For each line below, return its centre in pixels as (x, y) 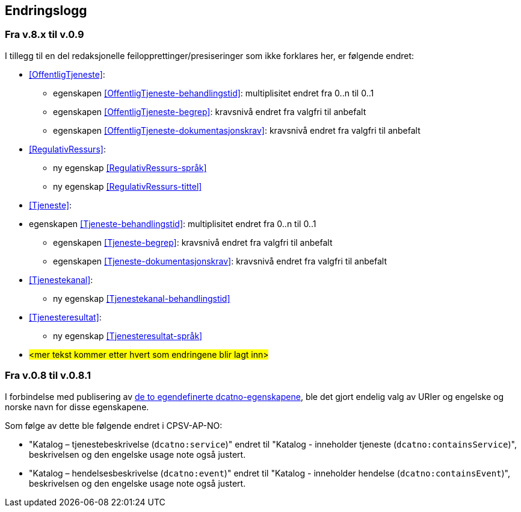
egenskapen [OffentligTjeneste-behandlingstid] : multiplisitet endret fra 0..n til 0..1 (214, 93)
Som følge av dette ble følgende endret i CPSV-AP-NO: (114, 425)
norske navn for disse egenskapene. (77, 407)
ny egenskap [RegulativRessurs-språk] (130, 167)
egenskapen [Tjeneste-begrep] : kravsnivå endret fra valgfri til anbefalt (193, 242)
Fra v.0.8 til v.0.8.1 (48, 376)
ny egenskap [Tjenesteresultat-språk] (128, 336)
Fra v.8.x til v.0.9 (45, 35)
